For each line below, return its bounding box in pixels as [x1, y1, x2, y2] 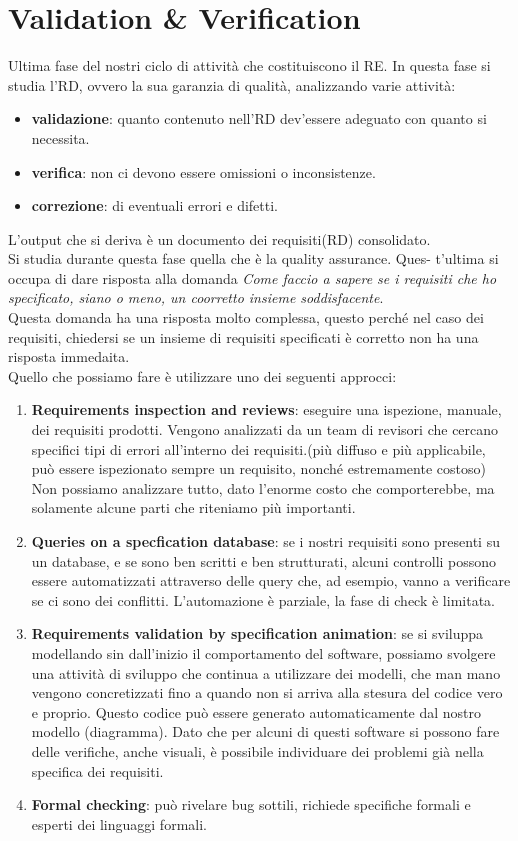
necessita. [31, 127, 90, 148]
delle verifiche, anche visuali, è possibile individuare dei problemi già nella [31, 740, 484, 761]
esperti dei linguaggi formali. [31, 813, 207, 834]
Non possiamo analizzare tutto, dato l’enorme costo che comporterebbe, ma [31, 477, 495, 498]
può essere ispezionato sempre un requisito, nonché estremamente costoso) [31, 458, 486, 479]
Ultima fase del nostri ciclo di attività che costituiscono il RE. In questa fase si [8, 55, 491, 76]
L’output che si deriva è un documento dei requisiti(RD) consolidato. [8, 228, 431, 249]
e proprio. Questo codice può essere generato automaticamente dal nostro [31, 701, 482, 722]
